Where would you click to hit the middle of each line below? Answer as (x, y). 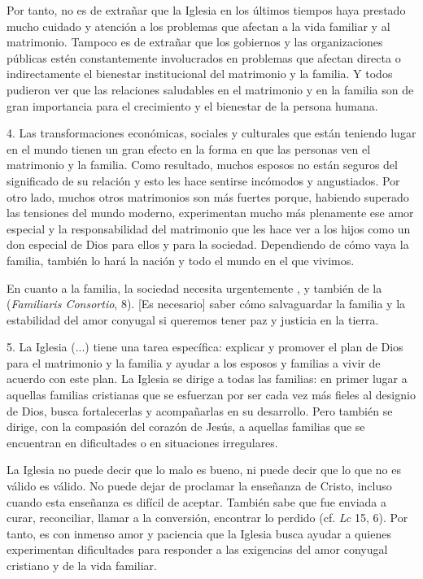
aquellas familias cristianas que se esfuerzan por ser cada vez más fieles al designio (211, 395)
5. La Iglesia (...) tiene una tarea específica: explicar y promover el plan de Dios (205, 347)
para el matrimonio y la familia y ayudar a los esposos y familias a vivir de (194, 362)
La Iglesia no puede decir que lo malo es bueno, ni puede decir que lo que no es (204, 470)
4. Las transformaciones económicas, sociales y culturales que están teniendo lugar (211, 133)
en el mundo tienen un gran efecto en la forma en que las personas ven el (189, 148)
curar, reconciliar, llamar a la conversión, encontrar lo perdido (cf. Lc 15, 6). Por (207, 518)
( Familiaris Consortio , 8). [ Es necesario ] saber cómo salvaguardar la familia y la (206, 304)
